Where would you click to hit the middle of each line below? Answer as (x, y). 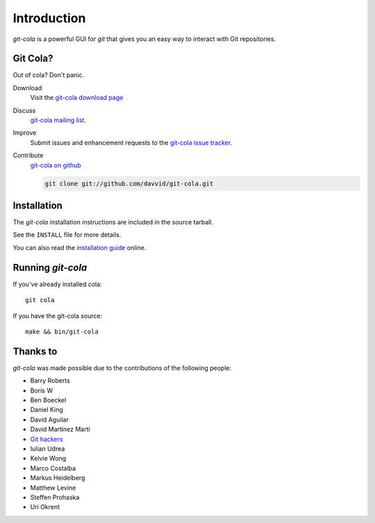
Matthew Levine (53, 488)
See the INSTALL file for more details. (67, 235)
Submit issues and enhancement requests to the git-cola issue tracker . (131, 142)
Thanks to (35, 351)
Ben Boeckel (48, 400)
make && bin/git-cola (62, 331)
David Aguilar (49, 420)
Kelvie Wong (48, 458)
